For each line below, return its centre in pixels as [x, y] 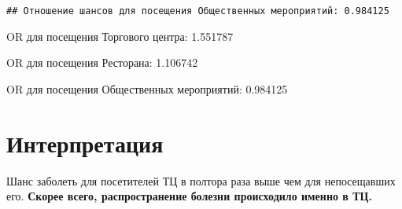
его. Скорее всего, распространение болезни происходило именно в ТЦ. [189, 196]
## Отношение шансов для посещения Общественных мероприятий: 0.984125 [198, 11]
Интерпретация [85, 143]
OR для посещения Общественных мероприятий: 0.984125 [147, 88]
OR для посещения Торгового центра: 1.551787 [120, 36]
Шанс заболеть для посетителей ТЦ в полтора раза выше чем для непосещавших [201, 180]
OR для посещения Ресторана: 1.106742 [102, 62]
